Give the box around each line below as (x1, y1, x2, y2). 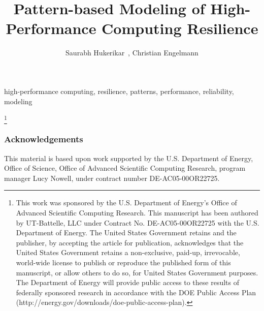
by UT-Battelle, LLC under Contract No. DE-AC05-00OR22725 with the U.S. (16, 217, 259, 228)
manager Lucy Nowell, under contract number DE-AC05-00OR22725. (4, 172, 220, 183)
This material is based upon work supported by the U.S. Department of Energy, (4, 152, 253, 163)
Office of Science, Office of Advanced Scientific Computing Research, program (4, 163, 246, 173)
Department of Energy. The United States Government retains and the (16, 227, 237, 238)
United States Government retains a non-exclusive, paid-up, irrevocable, (16, 247, 240, 258)
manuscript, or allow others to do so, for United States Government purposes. (16, 267, 258, 277)
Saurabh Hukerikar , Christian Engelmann (65, 47, 199, 58)
